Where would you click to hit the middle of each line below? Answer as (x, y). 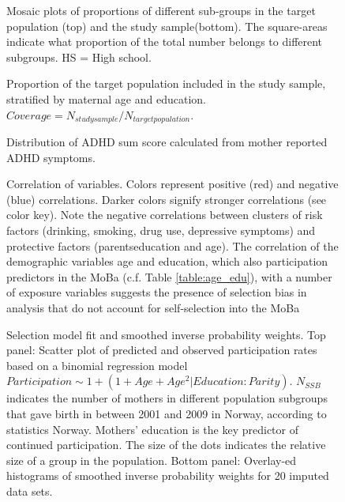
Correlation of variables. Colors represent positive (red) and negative (172, 184)
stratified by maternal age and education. (106, 98)
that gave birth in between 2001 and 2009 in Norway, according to (167, 413)
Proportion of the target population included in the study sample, (166, 83)
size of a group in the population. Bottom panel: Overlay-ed (152, 460)
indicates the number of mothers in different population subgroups (167, 398)
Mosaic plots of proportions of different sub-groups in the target (161, 10)
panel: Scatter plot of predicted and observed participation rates (162, 350)
